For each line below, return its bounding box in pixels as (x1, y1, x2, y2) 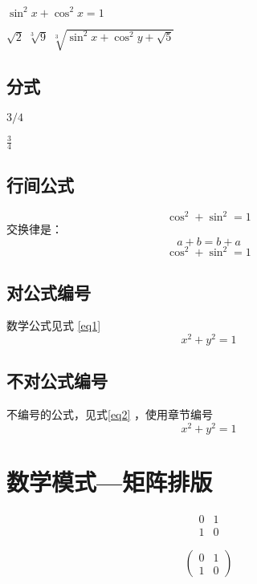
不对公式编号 (6, 368, 108, 393)
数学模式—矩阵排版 (6, 465, 213, 498)
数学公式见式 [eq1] (6, 317, 101, 334)
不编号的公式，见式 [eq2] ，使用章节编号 (6, 406, 214, 423)
